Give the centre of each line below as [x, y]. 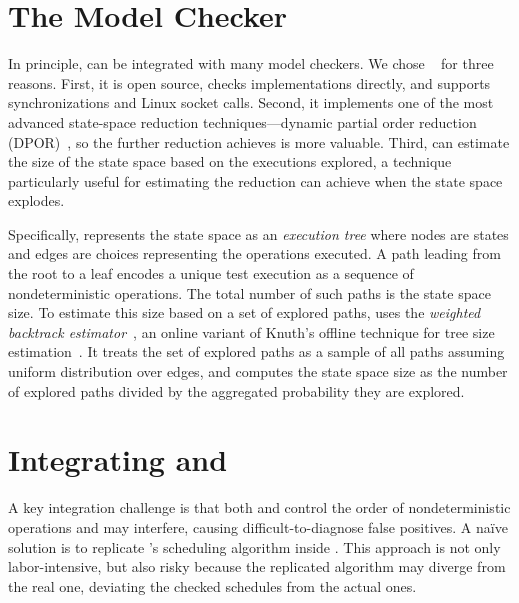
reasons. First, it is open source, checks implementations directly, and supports [249, 82]
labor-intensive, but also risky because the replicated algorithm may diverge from [257, 566]
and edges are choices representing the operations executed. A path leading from [254, 253]
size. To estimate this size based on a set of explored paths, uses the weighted [244, 312]
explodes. [36, 200]
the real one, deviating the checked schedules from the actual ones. [212, 585]
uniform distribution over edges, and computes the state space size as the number [258, 371]
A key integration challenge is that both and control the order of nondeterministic [259, 507]
